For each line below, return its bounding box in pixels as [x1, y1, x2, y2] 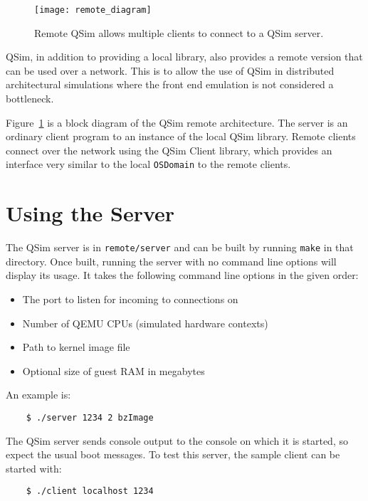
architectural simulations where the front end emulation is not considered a [6, 77, 334, 92]
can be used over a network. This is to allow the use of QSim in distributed [6, 63, 335, 78]
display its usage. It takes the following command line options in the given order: [6, 268, 359, 283]
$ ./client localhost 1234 [26, 486, 154, 497]
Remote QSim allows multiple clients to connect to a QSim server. [34, 25, 324, 40]
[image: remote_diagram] [34, 5, 152, 15]
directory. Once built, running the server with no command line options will [6, 253, 337, 268]
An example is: [6, 387, 71, 402]
